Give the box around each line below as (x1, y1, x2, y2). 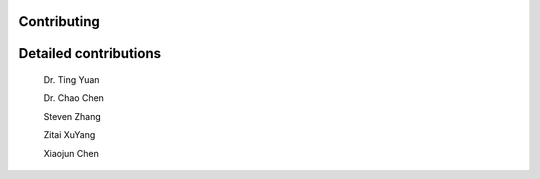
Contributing (18, 13, 100, 30)
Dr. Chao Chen (43, 92, 105, 104)
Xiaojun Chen (43, 147, 100, 159)
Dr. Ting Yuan (43, 74, 100, 86)
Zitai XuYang (43, 129, 96, 141)
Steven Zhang (43, 110, 102, 122)
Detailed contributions (18, 45, 162, 62)
